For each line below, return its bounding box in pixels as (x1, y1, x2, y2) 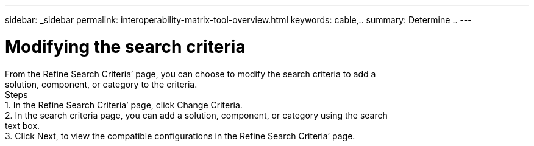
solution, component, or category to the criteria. (5, 78, 198, 89)
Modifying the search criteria (5, 36, 246, 57)
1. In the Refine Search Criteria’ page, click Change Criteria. (5, 99, 243, 110)
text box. (5, 120, 40, 131)
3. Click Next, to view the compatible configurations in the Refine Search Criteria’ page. (5, 130, 355, 141)
